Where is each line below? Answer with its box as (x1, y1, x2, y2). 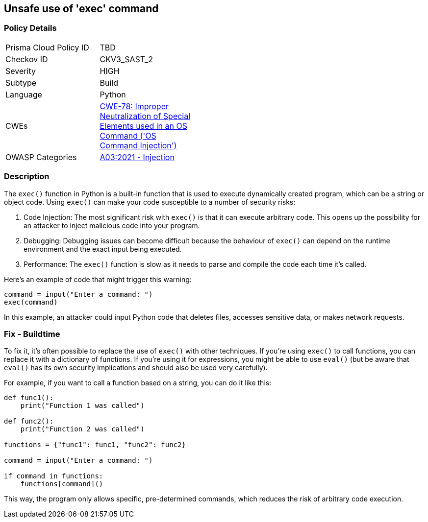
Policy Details (4, 23, 57, 33)
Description (4, 171, 50, 182)
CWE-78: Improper (100, 101, 169, 111)
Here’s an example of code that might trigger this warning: (4, 275, 192, 284)
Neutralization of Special (100, 111, 191, 121)
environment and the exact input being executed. (24, 244, 182, 253)
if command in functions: (4, 472, 103, 480)
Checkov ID (5, 54, 48, 64)
